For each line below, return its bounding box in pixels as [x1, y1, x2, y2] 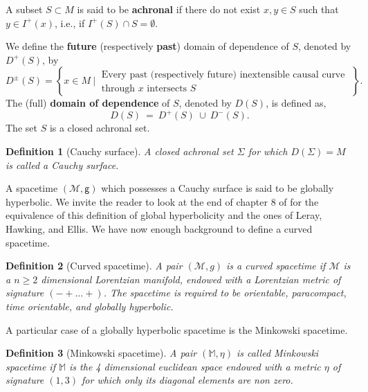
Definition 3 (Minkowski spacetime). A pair [6, 346, 197, 360]
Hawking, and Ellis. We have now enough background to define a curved [6, 222, 313, 236]
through [101, 83, 136, 93]
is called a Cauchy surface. [6, 157, 119, 172]
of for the [279, 194, 319, 208]
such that [299, 2, 339, 16]
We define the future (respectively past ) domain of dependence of [6, 39, 289, 53]
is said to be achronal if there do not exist [77, 2, 261, 16]
